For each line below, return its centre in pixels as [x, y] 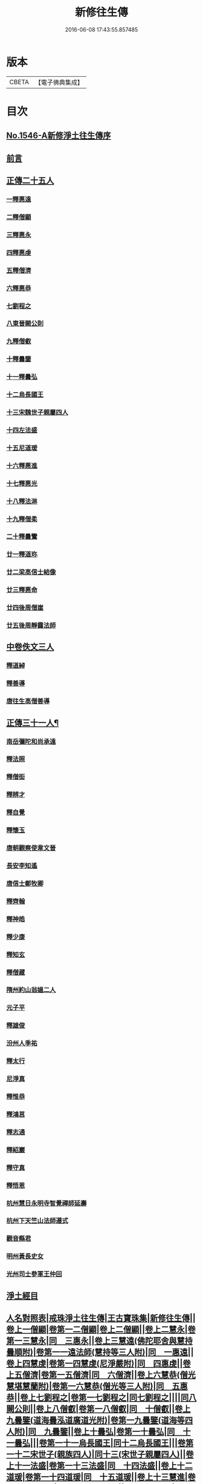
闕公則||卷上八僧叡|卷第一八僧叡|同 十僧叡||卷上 [98, 1409]
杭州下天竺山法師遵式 [37, 1221]
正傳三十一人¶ [33, 723]
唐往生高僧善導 [28, 701]
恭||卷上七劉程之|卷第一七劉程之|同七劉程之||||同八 [101, 1397]
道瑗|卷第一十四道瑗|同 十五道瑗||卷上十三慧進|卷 [101, 1477]
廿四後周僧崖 [25, 608]
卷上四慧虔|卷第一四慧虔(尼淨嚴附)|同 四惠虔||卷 [99, 1364]
